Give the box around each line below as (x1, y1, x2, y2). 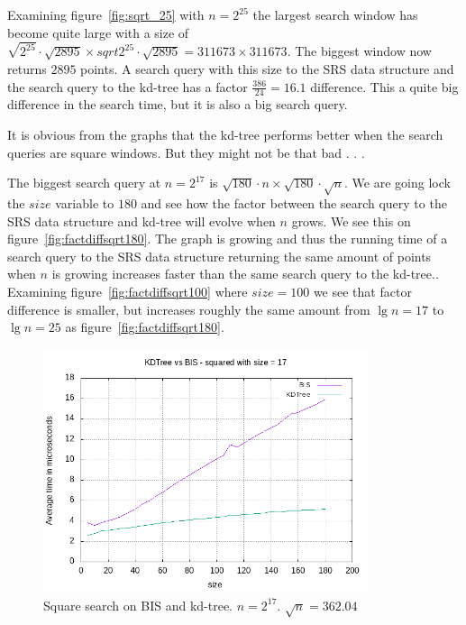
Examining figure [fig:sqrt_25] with (7, 5, 205, 23)
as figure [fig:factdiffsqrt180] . (65, 317, 224, 336)
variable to (55, 194, 114, 213)
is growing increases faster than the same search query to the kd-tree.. (51, 264, 439, 283)
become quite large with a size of (7, 23, 189, 41)
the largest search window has (252, 5, 418, 23)
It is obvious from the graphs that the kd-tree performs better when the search (7, 125, 443, 144)
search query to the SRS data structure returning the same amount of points (7, 246, 432, 265)
